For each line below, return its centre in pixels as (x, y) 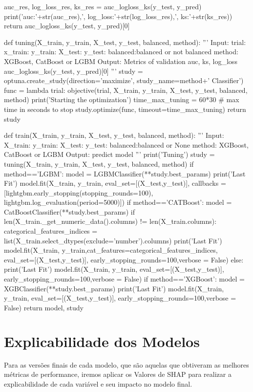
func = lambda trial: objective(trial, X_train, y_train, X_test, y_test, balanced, (126, 90)
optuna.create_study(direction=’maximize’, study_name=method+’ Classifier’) (124, 80)
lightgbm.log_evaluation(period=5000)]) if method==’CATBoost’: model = (118, 202)
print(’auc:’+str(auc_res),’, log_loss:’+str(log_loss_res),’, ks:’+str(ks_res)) (118, 16)
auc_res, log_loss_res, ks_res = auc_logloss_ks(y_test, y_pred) (103, 6)
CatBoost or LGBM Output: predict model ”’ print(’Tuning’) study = (109, 154)
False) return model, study (44, 307)
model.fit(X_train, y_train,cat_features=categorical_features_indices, (111, 250)
